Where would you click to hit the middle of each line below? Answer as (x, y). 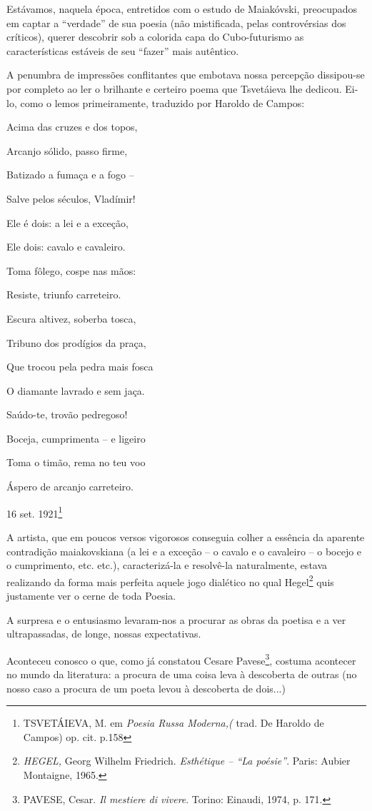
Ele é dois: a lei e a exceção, (67, 222)
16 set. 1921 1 (35, 512)
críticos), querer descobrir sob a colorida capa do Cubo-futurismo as (155, 37)
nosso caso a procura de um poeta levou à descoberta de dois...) (146, 688)
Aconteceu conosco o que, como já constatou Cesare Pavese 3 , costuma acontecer (181, 659)
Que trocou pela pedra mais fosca (80, 367)
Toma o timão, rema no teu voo (76, 462)
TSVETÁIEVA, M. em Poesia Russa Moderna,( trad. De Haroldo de (174, 723)
